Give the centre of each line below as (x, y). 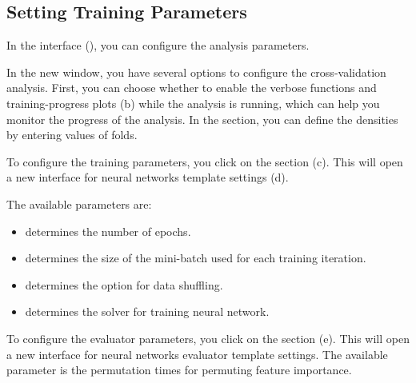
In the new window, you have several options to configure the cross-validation (196, 72)
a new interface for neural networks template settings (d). (148, 177)
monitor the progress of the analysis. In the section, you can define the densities (202, 119)
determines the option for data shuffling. (124, 284)
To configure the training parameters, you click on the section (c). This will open (205, 161)
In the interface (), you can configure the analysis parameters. (158, 45)
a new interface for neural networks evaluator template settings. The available (197, 354)
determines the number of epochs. (108, 231)
